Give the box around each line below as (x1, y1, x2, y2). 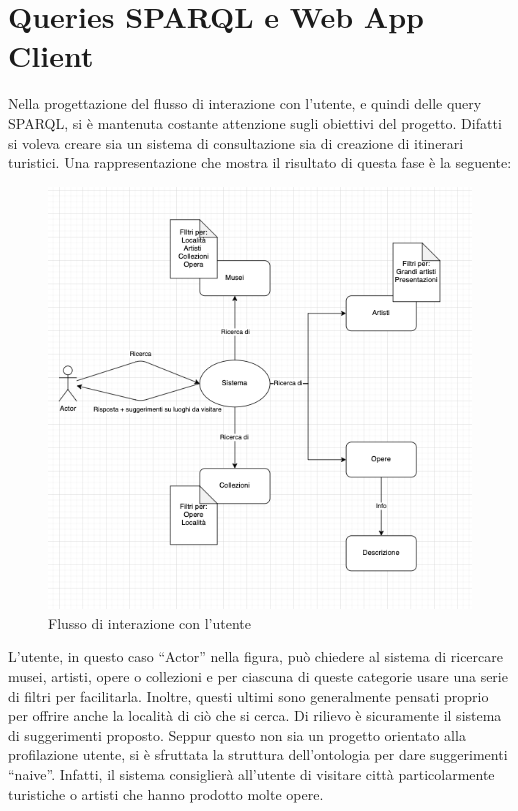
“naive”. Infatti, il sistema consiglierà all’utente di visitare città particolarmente (8, 763, 495, 784)
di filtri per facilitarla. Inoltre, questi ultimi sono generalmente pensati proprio (8, 685, 489, 706)
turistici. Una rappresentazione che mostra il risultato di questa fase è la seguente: (8, 152, 512, 173)
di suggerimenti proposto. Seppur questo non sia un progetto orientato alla (8, 724, 466, 745)
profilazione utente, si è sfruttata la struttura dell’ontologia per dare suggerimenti (8, 744, 508, 765)
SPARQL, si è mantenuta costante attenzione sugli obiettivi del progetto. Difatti (8, 112, 502, 133)
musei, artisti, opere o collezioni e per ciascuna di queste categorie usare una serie (8, 666, 508, 686)
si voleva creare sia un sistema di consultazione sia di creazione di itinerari (8, 132, 464, 153)
